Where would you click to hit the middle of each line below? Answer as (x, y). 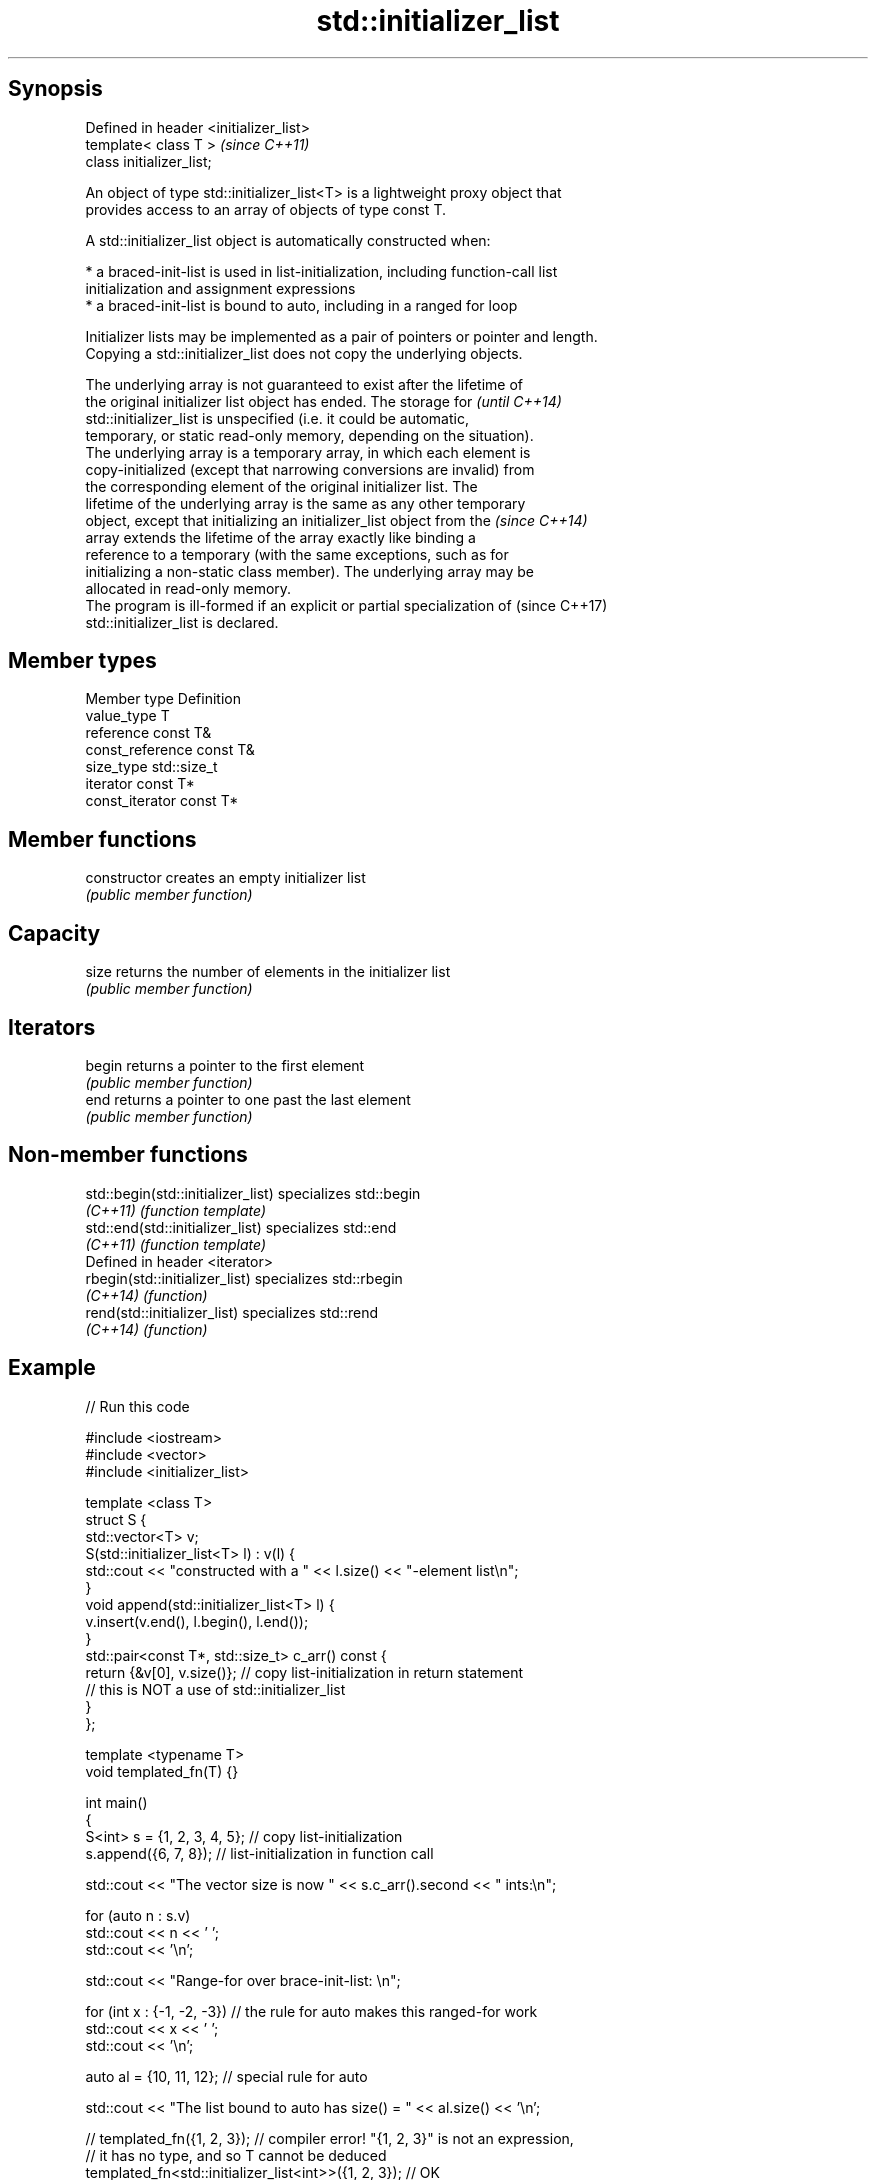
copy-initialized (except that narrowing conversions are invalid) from (310, 469)
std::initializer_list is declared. (182, 622)
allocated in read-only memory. (188, 588)
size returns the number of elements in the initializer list (268, 972)
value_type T (127, 716)
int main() (116, 1802)
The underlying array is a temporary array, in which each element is (308, 452)
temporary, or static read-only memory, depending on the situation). (309, 435)
